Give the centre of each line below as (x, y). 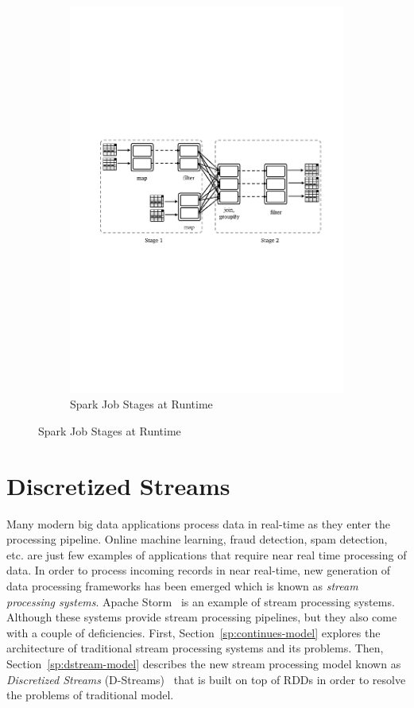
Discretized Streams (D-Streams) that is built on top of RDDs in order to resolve (206, 679)
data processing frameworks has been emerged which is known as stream (182, 586)
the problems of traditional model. (90, 695)
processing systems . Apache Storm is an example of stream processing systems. (201, 601)
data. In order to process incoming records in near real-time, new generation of (199, 570)
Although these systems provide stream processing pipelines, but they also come (202, 617)
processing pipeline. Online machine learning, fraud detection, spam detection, (197, 539)
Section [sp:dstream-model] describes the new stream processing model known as (204, 663)
